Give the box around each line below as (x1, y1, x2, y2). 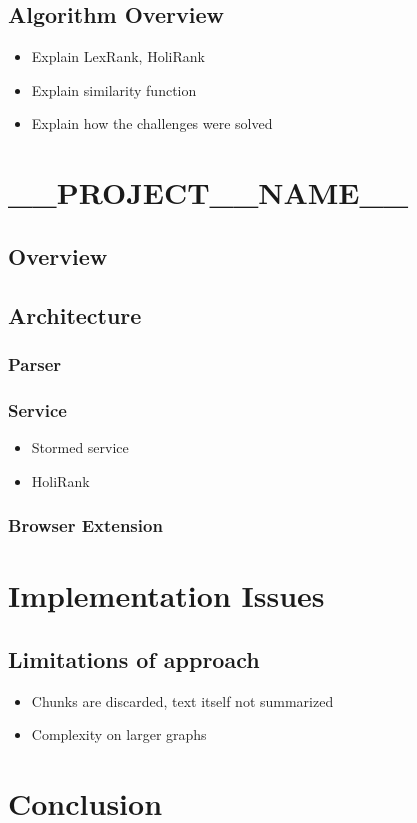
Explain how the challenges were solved (31, 113, 273, 134)
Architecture (8, 299, 142, 330)
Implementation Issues (8, 575, 325, 616)
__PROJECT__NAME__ (8, 172, 409, 213)
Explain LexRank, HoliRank (31, 46, 205, 67)
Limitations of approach (8, 643, 260, 674)
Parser (8, 351, 62, 376)
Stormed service (31, 436, 129, 457)
